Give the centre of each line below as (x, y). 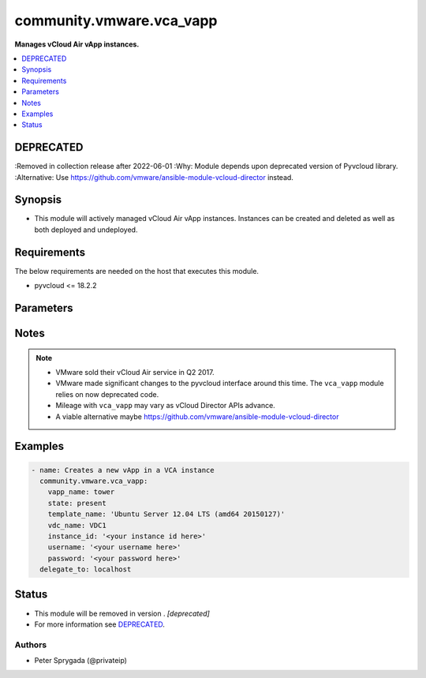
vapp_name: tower (81, 492)
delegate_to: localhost (86, 569)
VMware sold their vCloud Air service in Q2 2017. (135, 372)
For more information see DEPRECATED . (100, 624)
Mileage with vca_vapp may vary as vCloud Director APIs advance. (165, 406)
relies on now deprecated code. (107, 394)
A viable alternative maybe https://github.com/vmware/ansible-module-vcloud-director (197, 416)
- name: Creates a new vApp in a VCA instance (123, 470)
